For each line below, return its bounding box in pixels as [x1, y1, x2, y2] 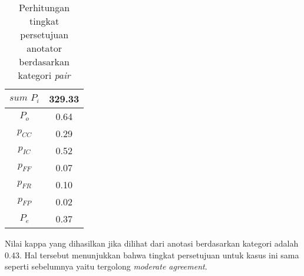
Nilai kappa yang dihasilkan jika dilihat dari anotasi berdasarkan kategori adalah [5, 237, 299, 249]
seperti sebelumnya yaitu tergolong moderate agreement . [5, 260, 207, 272]
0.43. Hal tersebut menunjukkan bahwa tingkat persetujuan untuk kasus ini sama [5, 248, 299, 261]
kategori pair [18, 68, 71, 82]
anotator [27, 41, 62, 55]
